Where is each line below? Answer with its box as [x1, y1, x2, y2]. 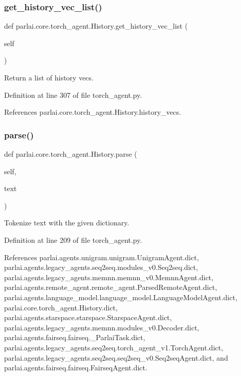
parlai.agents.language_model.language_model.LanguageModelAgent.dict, [4, 291, 237, 302]
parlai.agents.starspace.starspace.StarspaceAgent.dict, [4, 312, 172, 323]
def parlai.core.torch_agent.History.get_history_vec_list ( [4, 20, 188, 31]
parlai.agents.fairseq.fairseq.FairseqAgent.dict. [4, 362, 147, 373]
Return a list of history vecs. [4, 72, 94, 82]
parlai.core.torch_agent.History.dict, [4, 302, 118, 312]
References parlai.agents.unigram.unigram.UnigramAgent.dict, [4, 252, 199, 262]
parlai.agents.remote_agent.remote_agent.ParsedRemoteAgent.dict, [4, 282, 217, 293]
